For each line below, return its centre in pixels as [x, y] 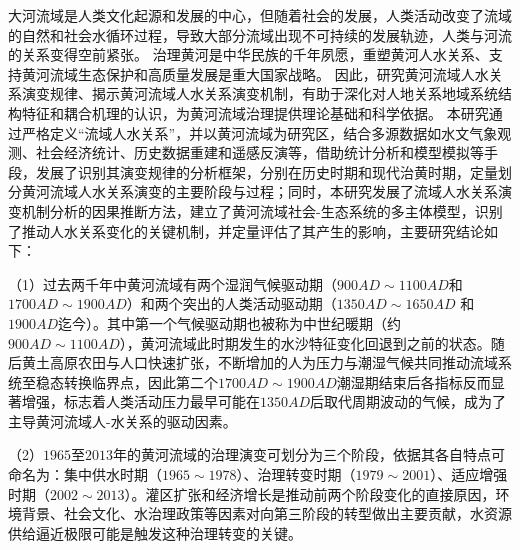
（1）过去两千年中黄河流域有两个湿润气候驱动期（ [172, 283]
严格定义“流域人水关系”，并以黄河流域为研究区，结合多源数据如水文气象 [259, 132]
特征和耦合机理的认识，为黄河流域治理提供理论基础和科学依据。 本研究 [255, 112]
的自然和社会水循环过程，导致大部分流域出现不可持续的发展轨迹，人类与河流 [260, 34]
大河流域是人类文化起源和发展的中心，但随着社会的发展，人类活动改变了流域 [260, 15]
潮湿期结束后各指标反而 [413, 381]
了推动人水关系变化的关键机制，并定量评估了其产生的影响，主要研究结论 [246, 230]
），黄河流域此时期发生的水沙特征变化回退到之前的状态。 [305, 342]
